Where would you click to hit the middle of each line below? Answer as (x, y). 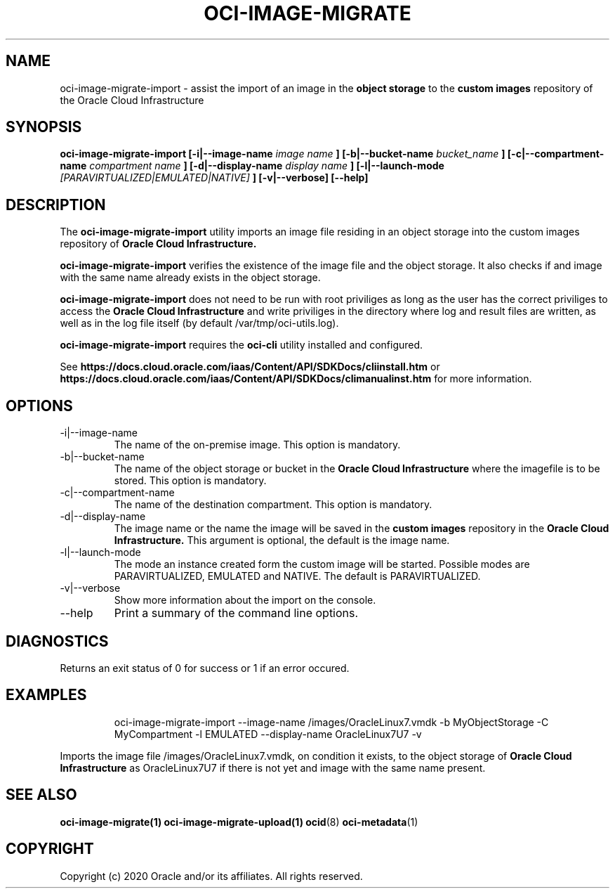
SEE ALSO (41, 795)
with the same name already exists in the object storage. (190, 278)
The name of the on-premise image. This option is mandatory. (257, 445)
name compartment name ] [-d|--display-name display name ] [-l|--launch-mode (252, 166)
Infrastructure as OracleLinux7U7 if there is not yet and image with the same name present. (273, 767)
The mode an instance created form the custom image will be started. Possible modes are (322, 564)
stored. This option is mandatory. (190, 481)
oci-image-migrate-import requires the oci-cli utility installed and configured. (242, 345)
